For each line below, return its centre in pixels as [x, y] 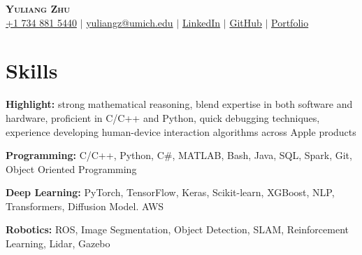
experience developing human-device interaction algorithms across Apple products [181, 131]
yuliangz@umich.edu [130, 22]
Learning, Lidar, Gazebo [58, 243]
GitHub [246, 22]
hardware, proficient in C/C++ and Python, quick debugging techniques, [163, 117]
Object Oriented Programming [71, 168]
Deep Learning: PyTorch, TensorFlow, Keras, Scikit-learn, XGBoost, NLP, [170, 192]
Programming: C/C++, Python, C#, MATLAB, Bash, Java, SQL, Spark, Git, [179, 155]
